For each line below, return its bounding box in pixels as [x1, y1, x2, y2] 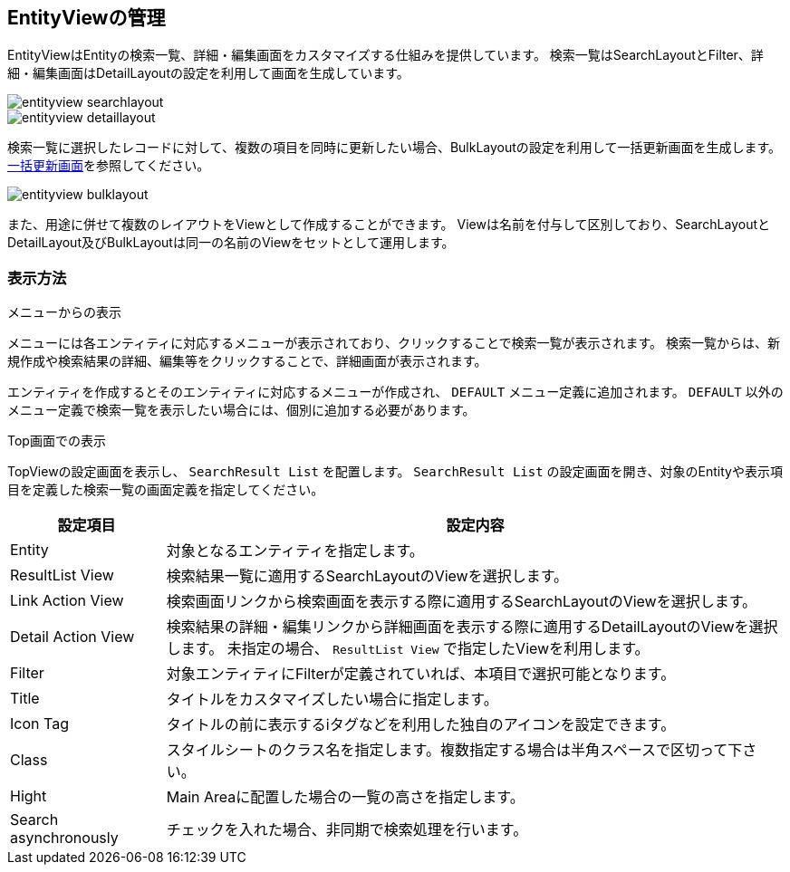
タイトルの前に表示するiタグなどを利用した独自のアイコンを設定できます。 [166, 715, 676, 734]
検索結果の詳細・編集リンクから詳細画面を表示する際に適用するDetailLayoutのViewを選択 [166, 618, 778, 637]
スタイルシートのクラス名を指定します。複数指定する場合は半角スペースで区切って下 [166, 741, 743, 760]
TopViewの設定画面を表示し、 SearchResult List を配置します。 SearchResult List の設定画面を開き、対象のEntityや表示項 [7, 464, 783, 480]
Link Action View [10, 591, 124, 610]
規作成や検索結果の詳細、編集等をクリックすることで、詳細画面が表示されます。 [7, 353, 487, 369]
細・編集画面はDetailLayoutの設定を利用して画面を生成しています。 [7, 65, 409, 81]
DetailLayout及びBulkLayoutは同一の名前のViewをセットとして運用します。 [7, 235, 455, 251]
